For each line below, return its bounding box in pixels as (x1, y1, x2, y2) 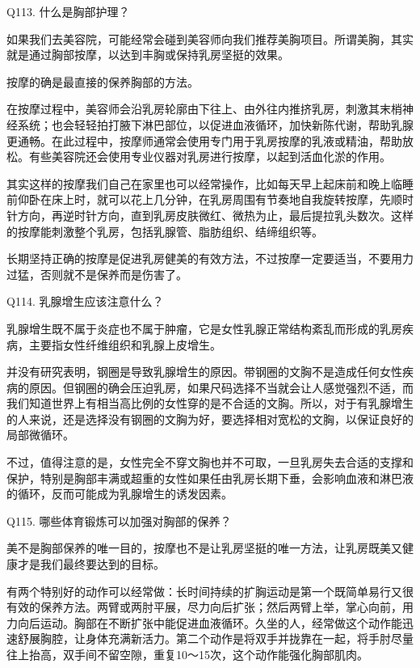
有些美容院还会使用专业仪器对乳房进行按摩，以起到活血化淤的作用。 (28, 148, 391, 165)
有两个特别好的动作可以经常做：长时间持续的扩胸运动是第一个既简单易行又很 (6, 582, 414, 599)
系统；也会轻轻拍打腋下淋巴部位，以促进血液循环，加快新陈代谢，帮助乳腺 (17, 116, 414, 133)
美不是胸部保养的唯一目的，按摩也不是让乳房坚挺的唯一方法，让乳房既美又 (6, 539, 402, 556)
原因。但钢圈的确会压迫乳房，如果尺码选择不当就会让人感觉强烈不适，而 (28, 378, 414, 395)
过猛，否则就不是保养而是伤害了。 (6, 265, 187, 282)
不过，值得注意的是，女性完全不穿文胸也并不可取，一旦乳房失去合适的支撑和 (6, 454, 414, 471)
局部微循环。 (6, 426, 74, 443)
